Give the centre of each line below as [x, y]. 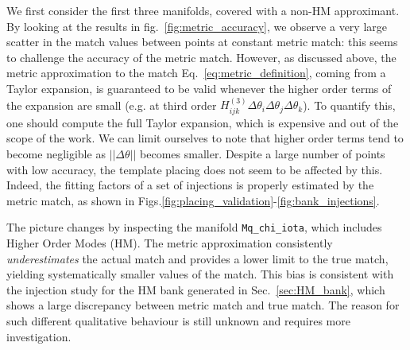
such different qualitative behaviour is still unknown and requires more [178, 320]
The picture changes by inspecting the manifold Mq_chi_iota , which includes [194, 227]
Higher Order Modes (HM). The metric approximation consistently [170, 243]
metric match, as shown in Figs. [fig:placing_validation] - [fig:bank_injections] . [193, 200]
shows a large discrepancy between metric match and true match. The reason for [203, 305]
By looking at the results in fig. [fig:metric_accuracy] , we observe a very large [197, 26]
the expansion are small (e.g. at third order [112, 105]
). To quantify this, [349, 105]
